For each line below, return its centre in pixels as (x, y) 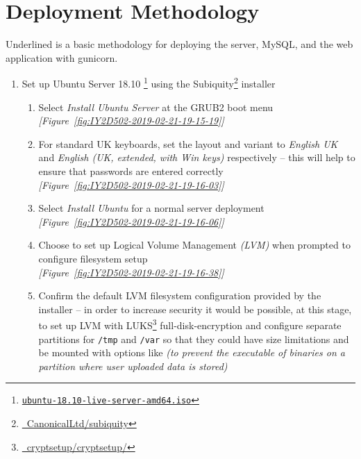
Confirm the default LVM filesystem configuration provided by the (180, 295)
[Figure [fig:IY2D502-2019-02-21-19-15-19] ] (131, 120)
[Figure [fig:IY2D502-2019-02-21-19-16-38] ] (131, 272)
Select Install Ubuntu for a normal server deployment (151, 208)
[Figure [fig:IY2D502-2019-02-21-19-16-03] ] (131, 184)
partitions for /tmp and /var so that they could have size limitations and (194, 339)
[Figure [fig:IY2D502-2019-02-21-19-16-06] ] (131, 221)
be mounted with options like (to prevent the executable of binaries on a (192, 352)
